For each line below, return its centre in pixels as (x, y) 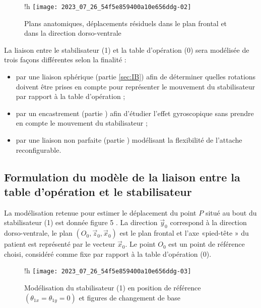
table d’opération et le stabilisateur (98, 191)
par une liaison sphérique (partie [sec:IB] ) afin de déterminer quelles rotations (136, 77)
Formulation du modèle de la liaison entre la (122, 177)
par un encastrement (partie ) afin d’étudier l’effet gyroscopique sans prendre (135, 113)
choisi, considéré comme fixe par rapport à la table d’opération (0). (108, 253)
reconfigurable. (39, 149)
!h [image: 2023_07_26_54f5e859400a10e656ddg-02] (108, 6)
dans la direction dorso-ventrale (73, 33)
